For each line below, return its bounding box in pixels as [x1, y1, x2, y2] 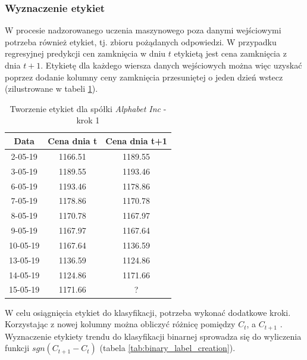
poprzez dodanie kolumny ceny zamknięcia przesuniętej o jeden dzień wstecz [5, 70, 283, 83]
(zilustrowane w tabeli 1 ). [5, 82, 98, 95]
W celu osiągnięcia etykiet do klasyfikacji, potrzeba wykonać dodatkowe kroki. [5, 306, 291, 318]
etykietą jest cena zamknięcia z [174, 47, 287, 60]
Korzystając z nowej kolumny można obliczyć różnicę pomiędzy [5, 318, 236, 330]
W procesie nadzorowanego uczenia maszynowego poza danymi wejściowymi [5, 24, 281, 36]
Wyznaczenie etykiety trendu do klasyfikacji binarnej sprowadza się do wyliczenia [5, 330, 302, 342]
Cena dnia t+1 [105, 134, 167, 147]
